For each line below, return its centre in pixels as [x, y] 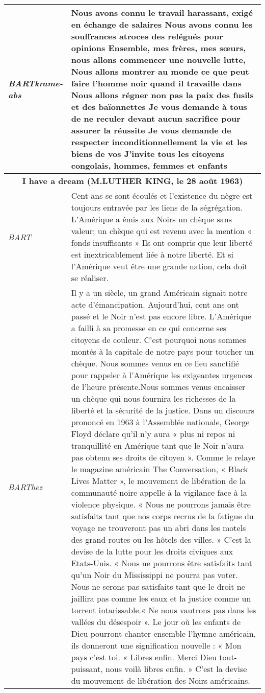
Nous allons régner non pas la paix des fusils [162, 95]
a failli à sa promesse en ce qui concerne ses [149, 328]
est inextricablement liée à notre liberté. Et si [152, 254]
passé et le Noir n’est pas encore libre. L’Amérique [161, 316]
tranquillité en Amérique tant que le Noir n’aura [157, 445]
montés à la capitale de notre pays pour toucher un [162, 351]
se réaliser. [90, 278]
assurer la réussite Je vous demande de [151, 130]
